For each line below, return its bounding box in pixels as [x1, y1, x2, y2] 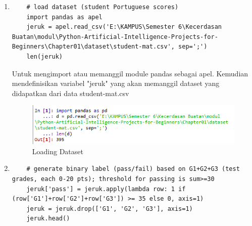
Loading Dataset [32, 146, 83, 156]
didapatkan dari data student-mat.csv [12, 87, 129, 98]
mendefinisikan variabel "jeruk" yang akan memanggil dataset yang [12, 78, 220, 88]
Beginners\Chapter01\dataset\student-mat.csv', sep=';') [12, 43, 208, 51]
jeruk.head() [26, 215, 70, 222]
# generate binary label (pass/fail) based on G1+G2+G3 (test [26, 165, 240, 173]
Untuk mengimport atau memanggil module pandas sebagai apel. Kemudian [12, 68, 248, 78]
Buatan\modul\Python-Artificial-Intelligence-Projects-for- [12, 33, 218, 40]
